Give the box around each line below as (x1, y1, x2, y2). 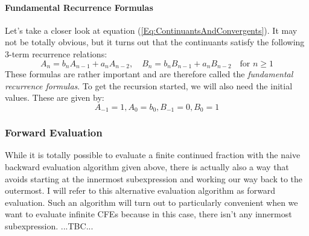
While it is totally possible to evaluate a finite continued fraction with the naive (5, 148, 301, 161)
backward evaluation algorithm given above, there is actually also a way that (5, 161, 289, 173)
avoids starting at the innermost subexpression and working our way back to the (5, 172, 302, 185)
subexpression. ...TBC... (5, 220, 94, 232)
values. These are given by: (5, 91, 104, 104)
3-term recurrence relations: (5, 47, 107, 60)
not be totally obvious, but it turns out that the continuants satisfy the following (5, 36, 305, 48)
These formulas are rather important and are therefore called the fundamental (5, 68, 293, 80)
